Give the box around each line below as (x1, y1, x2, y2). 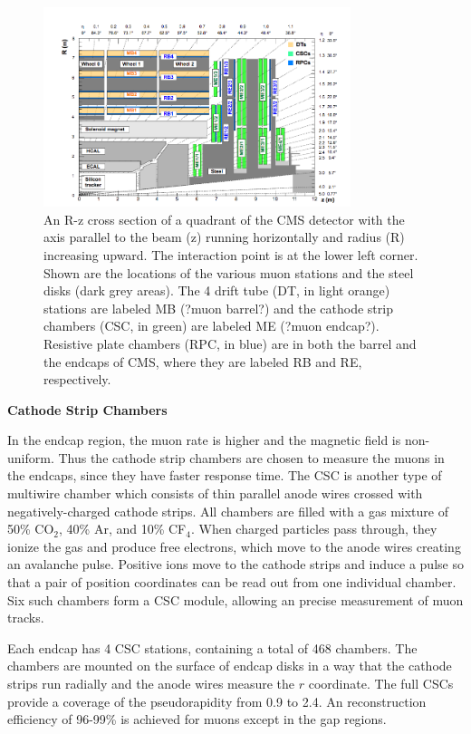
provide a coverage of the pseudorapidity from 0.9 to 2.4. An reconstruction (7, 691, 427, 710)
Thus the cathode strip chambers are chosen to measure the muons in (58, 448, 445, 467)
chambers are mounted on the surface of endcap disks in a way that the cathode (7, 656, 452, 675)
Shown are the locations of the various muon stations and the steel (43, 263, 414, 282)
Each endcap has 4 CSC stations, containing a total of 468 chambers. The (7, 638, 418, 657)
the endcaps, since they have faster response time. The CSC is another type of (7, 466, 442, 485)
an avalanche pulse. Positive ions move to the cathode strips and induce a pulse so (7, 555, 464, 574)
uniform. (7, 448, 54, 467)
